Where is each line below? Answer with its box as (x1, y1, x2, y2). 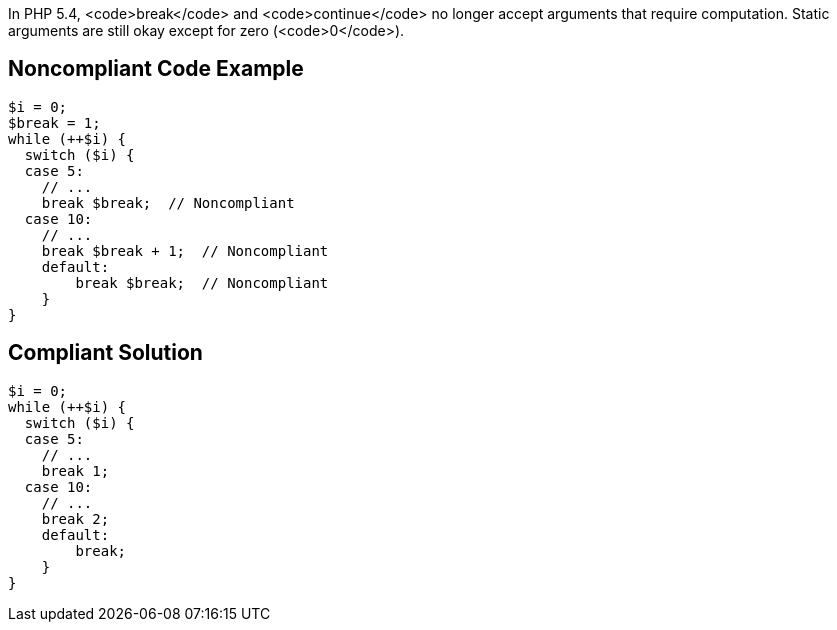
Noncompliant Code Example (8, 56, 304, 82)
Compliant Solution (8, 340, 203, 366)
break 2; (41, 510, 110, 527)
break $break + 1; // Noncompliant (41, 242, 329, 259)
